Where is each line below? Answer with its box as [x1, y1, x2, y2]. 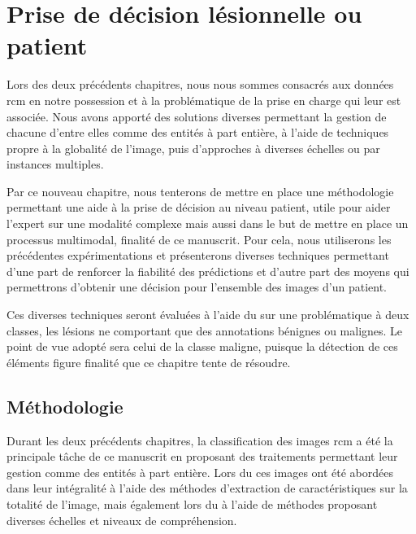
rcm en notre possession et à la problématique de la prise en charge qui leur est [6, 91, 401, 108]
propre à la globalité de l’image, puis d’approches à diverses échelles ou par [6, 139, 380, 156]
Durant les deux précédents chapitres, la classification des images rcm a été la [6, 431, 393, 449]
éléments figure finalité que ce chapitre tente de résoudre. [6, 353, 291, 370]
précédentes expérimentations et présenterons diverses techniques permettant [6, 247, 389, 264]
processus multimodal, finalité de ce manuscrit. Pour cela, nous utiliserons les [6, 230, 392, 247]
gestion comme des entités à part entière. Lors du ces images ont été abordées [6, 463, 393, 480]
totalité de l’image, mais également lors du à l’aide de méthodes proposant [6, 495, 378, 512]
